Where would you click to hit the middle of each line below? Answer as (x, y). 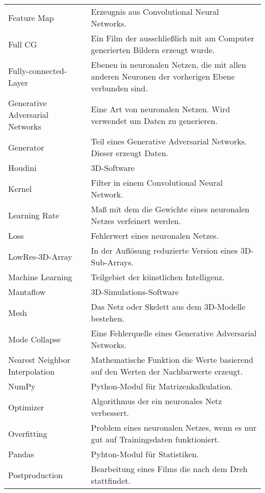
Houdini (22, 168)
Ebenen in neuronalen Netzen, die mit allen (168, 65)
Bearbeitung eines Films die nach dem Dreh (169, 469)
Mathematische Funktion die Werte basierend (172, 360)
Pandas (21, 454)
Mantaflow (27, 292)
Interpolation (32, 371)
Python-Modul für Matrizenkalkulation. (162, 386)
